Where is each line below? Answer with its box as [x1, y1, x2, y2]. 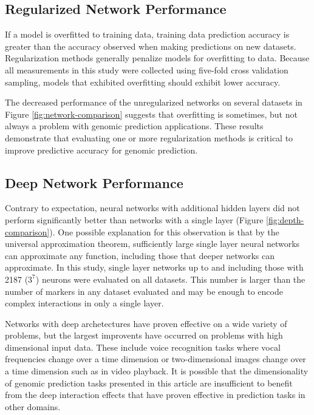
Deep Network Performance [5, 173, 183, 192]
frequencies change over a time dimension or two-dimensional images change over [5, 353, 306, 365]
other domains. [5, 400, 61, 413]
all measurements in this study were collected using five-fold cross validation [5, 63, 288, 76]
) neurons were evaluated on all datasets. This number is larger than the [35, 272, 305, 285]
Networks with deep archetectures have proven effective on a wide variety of [5, 317, 287, 329]
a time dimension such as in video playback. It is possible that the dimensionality [5, 365, 309, 377]
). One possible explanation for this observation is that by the [49, 225, 279, 238]
